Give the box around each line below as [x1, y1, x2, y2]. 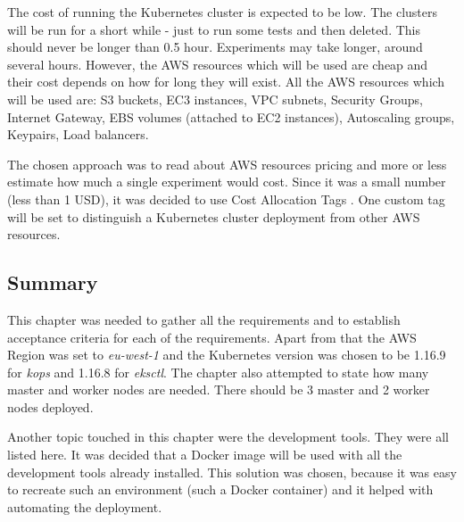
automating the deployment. [7, 497, 162, 516]
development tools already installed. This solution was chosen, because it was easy [7, 462, 457, 481]
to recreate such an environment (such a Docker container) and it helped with [7, 480, 434, 499]
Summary [7, 269, 98, 296]
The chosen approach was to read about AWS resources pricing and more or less [7, 154, 447, 173]
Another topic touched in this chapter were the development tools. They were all [7, 427, 449, 446]
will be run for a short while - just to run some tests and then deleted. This [7, 20, 420, 38]
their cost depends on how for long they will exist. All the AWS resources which [7, 72, 445, 91]
